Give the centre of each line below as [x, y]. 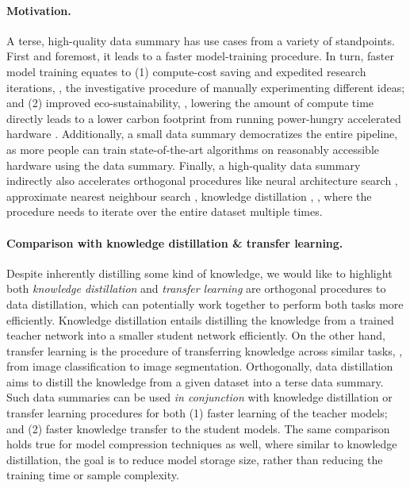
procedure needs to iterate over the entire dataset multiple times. [165, 211]
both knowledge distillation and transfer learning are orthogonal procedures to [196, 288]
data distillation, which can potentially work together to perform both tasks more [205, 304]
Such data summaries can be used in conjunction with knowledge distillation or [199, 397]
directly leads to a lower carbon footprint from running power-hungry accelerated [204, 118]
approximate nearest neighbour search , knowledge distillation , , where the [189, 196]
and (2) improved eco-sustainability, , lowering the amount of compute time [190, 103]
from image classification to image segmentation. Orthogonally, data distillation [200, 366]
